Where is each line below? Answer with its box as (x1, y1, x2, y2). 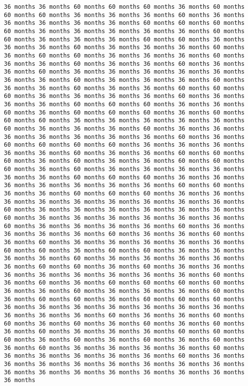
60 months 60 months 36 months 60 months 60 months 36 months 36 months (4, 247, 245, 254)
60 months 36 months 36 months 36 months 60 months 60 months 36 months (4, 36, 245, 43)
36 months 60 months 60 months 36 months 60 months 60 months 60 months (4, 295, 245, 303)
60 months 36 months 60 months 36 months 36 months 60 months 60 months (4, 157, 245, 165)
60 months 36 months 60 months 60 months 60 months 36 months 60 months (4, 109, 245, 116)
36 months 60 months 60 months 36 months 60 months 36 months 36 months (4, 263, 245, 270)
